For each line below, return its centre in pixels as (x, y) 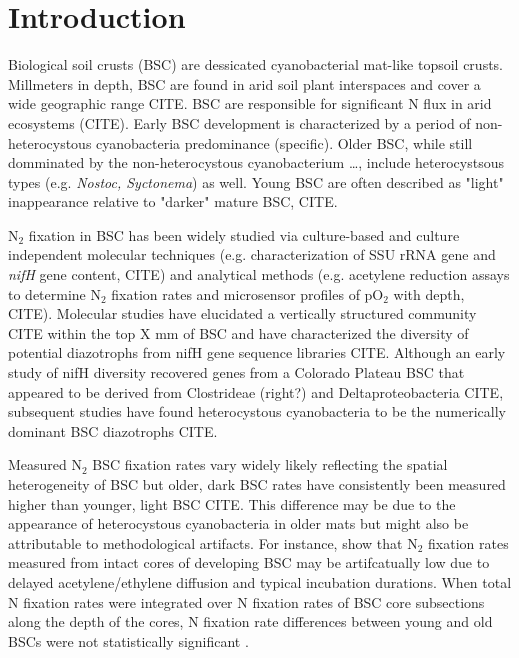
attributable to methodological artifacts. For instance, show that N (213, 542)
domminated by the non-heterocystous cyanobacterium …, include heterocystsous (256, 162)
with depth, (429, 293)
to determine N (54, 293)
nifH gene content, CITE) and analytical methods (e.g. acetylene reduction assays (259, 274)
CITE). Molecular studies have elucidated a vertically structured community (242, 313)
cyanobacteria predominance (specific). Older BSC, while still (284, 142)
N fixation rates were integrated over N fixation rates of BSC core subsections (246, 601)
